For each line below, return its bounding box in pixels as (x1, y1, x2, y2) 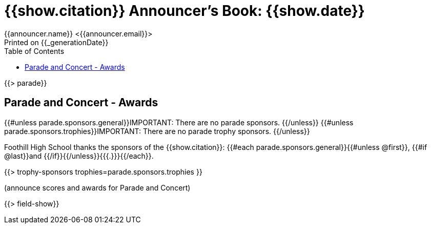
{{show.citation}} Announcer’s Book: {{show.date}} (4, 2, 365, 20)
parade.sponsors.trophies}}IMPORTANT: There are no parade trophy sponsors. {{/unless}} (4, 126, 310, 136)
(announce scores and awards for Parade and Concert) (4, 183, 191, 192)
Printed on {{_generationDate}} (4, 37, 109, 47)
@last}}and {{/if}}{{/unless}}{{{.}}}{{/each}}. (4, 151, 154, 160)
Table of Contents (4, 46, 65, 55)
